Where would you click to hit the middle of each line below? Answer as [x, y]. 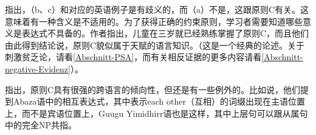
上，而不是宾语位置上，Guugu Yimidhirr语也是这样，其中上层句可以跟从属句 [156, 113]
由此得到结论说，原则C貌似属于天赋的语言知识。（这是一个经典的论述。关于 [155, 45]
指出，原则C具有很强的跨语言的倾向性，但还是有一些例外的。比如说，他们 [153, 89]
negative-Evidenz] [38, 68]
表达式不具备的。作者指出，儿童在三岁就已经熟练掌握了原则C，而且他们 [165, 33]
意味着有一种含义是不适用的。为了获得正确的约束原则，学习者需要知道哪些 [154, 21]
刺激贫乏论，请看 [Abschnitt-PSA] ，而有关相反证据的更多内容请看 [133, 57]
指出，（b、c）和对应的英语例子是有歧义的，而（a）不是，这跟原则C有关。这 [157, 9]
